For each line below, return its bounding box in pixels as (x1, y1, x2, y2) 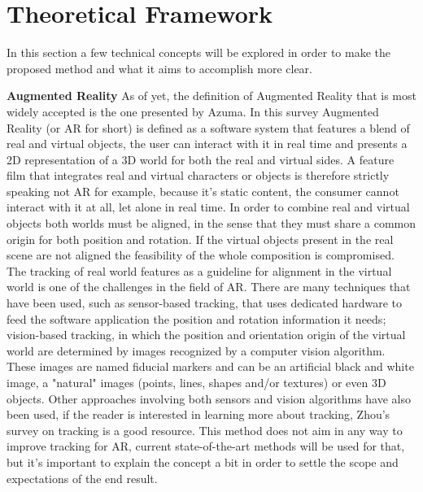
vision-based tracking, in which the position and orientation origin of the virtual (7, 326, 406, 343)
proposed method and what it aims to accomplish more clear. (7, 59, 312, 76)
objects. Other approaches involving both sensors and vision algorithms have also (7, 390, 412, 407)
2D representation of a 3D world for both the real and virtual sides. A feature (7, 150, 395, 168)
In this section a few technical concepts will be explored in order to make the (7, 44, 391, 61)
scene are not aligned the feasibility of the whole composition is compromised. (7, 246, 395, 263)
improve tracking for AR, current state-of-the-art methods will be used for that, (7, 438, 405, 455)
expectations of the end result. (7, 469, 158, 486)
